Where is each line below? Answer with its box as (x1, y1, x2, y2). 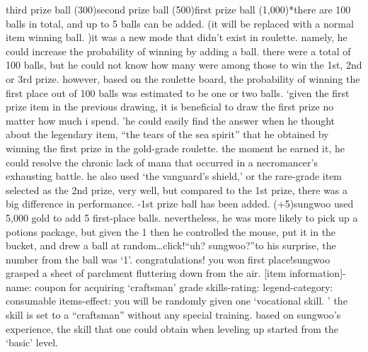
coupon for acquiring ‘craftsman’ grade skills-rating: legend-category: (35, 279, 333, 294)
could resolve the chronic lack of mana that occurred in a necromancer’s (6, 154, 318, 169)
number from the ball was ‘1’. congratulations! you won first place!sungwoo (6, 251, 330, 266)
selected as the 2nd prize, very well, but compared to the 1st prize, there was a (6, 182, 348, 197)
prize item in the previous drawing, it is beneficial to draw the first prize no (6, 99, 334, 114)
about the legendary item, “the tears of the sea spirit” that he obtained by (6, 127, 329, 142)
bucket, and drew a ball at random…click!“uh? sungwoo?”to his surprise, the (6, 238, 336, 253)
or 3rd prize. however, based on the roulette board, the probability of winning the (6, 71, 360, 86)
